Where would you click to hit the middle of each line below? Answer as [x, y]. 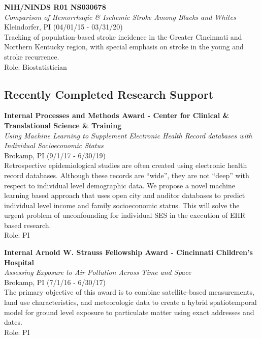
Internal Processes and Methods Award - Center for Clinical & [117, 115]
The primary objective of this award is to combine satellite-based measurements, [129, 292]
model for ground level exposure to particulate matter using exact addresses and [129, 312]
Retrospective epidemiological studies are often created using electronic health [126, 165]
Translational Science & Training [63, 125]
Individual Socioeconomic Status [54, 145]
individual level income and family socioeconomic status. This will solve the [122, 205]
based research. [28, 225]
